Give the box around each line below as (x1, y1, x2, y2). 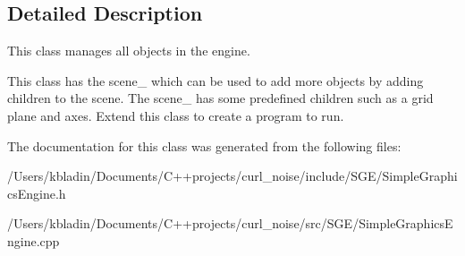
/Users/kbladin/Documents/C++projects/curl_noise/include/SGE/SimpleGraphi (7, 166, 458, 185)
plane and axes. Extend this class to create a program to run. (7, 106, 344, 124)
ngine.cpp (7, 231, 60, 250)
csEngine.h (7, 183, 66, 202)
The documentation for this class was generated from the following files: (7, 136, 402, 155)
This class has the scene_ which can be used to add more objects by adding (7, 71, 424, 90)
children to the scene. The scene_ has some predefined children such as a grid (7, 89, 434, 107)
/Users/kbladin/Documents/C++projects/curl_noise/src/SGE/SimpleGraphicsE (7, 214, 453, 233)
